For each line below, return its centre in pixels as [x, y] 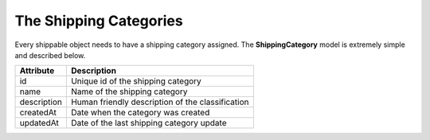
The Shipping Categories [99, 21]
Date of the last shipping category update [149, 123]
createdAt [38, 113]
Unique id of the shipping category [136, 81]
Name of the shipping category [129, 91]
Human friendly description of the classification [160, 102]
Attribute [37, 71]
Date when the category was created [140, 113]
